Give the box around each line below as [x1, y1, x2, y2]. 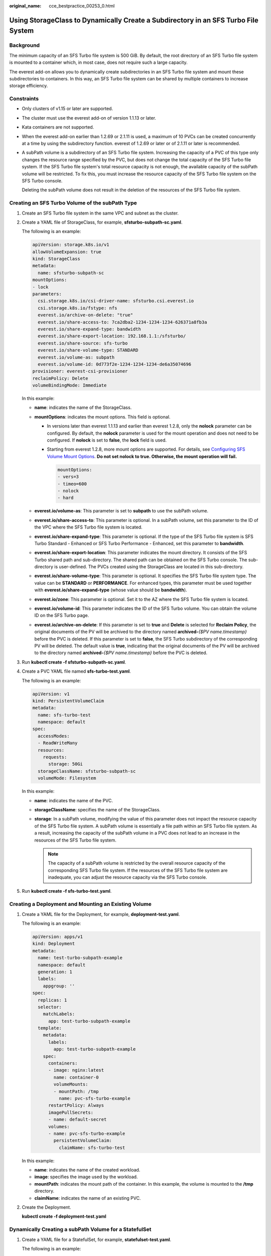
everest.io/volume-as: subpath [38, 354, 115, 360]
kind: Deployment [32, 941, 75, 947]
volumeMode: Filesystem [38, 775, 96, 781]
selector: [38, 1004, 62, 1010]
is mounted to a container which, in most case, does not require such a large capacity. [9, 59, 188, 65]
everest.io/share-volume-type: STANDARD [38, 347, 139, 353]
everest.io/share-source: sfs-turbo [38, 340, 128, 346]
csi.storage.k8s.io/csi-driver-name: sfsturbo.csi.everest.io [38, 298, 194, 304]
